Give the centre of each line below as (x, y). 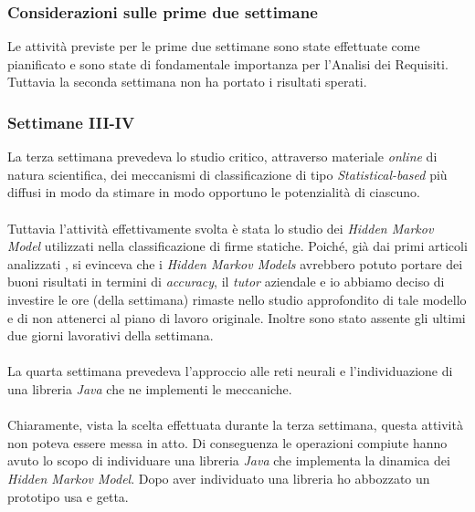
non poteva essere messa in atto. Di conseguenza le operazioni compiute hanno (227, 442)
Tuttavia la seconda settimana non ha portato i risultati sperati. (187, 82)
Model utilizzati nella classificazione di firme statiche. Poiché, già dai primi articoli (237, 246)
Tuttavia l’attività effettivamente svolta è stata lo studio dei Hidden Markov (221, 228)
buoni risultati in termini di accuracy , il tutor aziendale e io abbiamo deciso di (226, 282)
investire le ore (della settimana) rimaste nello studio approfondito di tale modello (237, 299)
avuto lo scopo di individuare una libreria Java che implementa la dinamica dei (229, 460)
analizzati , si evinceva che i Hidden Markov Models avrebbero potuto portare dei (235, 263)
